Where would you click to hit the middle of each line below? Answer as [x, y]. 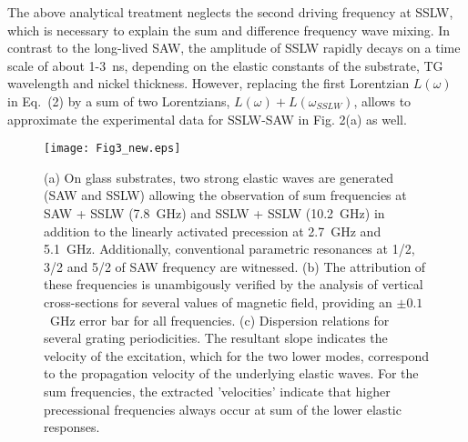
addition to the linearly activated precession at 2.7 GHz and [213, 231]
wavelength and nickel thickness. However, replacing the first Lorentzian [209, 83]
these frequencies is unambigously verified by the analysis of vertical [234, 284]
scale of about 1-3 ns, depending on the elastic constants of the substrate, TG [225, 65]
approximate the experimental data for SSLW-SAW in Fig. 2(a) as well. [207, 119]
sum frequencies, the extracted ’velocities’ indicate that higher [217, 391]
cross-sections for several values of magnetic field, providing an [218, 301]
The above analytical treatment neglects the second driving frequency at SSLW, [230, 12]
